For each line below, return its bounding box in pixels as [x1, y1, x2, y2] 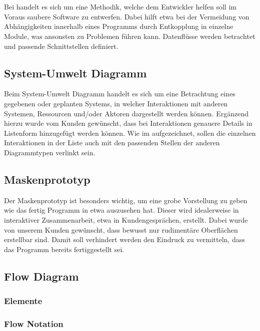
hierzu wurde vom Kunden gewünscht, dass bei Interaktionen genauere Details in [4, 118, 252, 128]
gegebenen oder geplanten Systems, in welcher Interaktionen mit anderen [4, 98, 228, 108]
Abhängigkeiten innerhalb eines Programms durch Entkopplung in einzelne [4, 21, 233, 31]
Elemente [4, 294, 42, 307]
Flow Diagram [4, 268, 79, 284]
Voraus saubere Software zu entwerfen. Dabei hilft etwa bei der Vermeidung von [4, 11, 249, 21]
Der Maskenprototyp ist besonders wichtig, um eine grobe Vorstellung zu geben [4, 195, 247, 205]
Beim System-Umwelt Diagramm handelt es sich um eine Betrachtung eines [4, 88, 235, 99]
